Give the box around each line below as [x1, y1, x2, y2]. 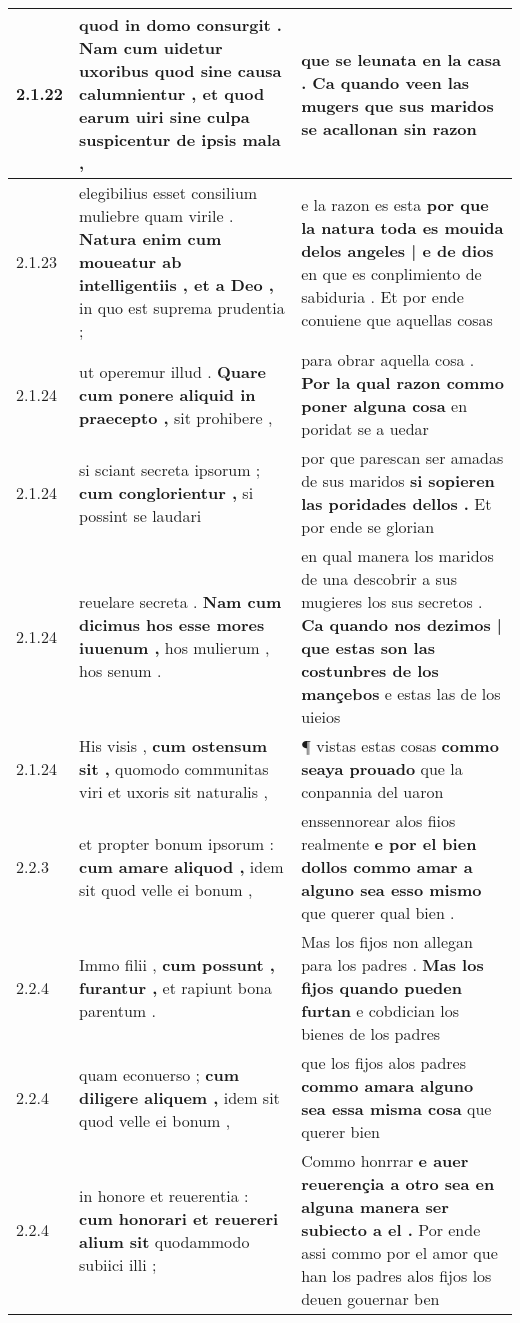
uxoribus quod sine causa [79, 59, 282, 82]
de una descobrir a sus [301, 567, 458, 590]
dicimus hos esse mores [79, 613, 265, 636]
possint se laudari [79, 503, 202, 527]
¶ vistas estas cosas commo [301, 734, 499, 757]
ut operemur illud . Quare [79, 359, 266, 383]
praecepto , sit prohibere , [79, 405, 273, 429]
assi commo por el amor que [301, 1241, 498, 1264]
